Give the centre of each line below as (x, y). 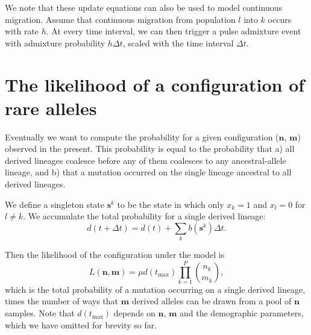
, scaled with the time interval (178, 42)
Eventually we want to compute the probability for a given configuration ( (142, 136)
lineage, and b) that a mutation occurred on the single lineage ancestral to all (148, 172)
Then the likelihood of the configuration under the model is (115, 255)
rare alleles (51, 108)
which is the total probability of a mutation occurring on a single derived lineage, (155, 289)
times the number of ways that (62, 301)
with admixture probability (55, 42)
